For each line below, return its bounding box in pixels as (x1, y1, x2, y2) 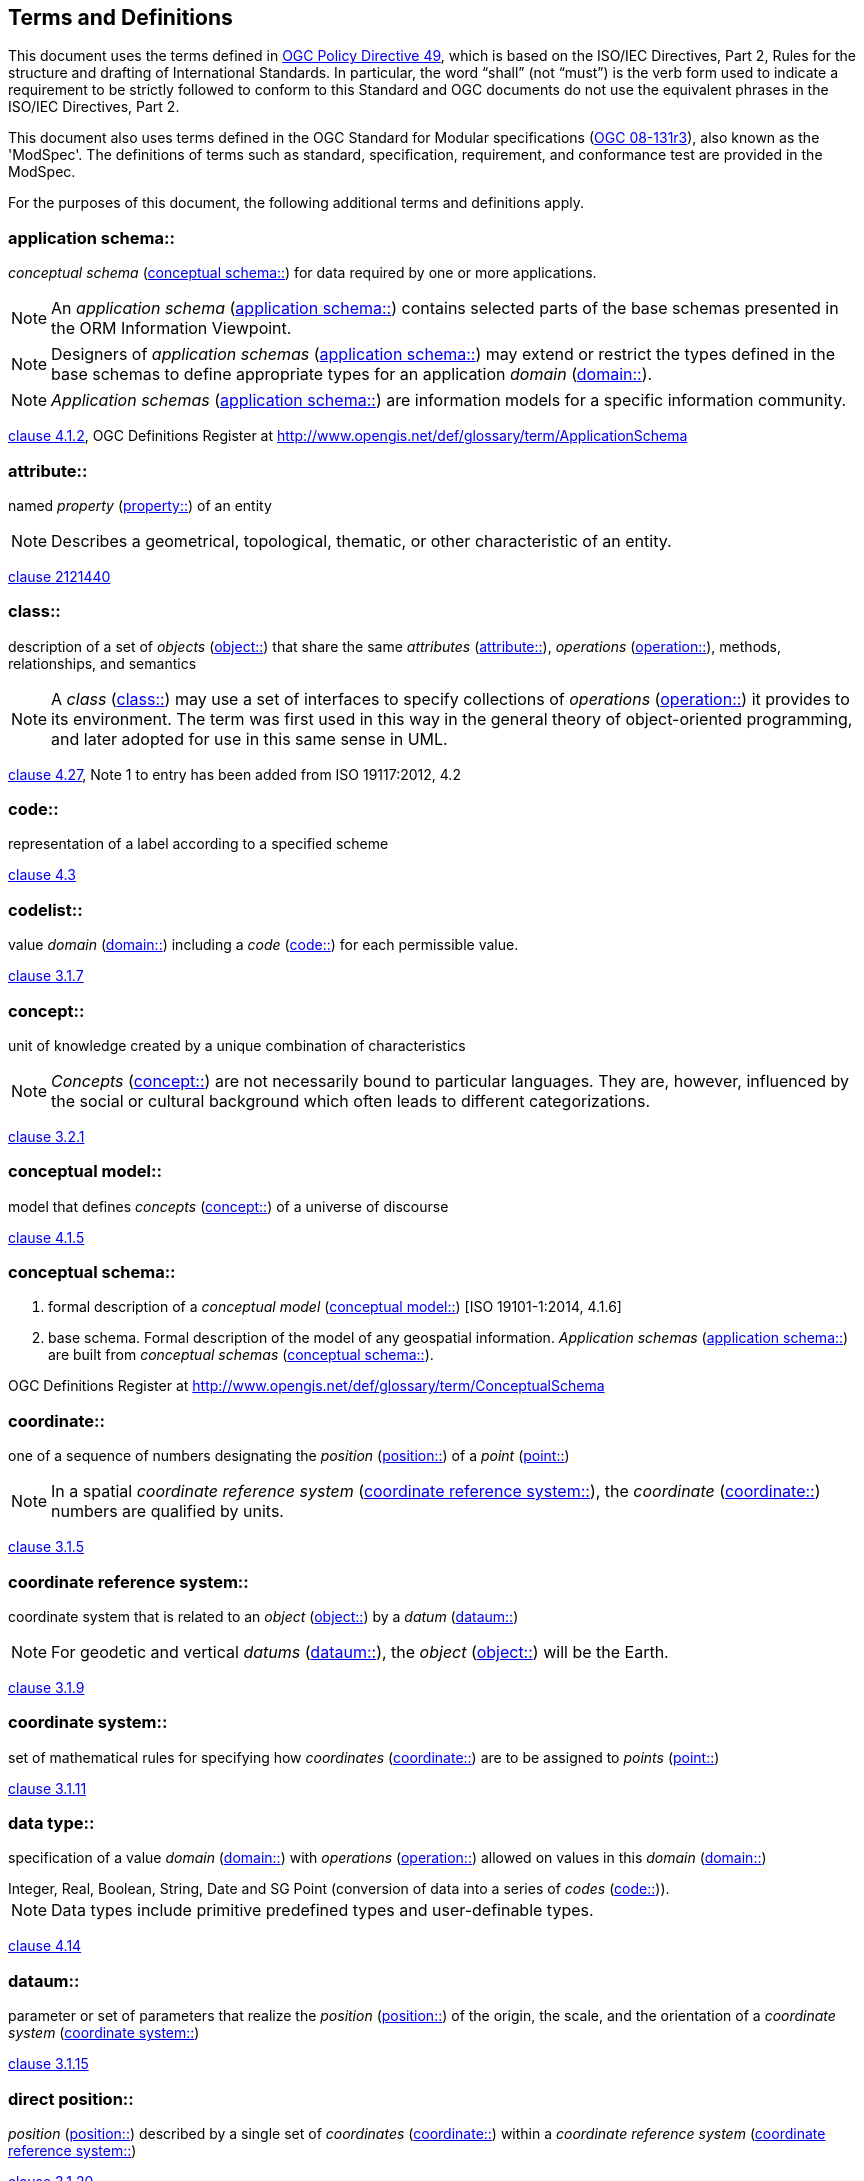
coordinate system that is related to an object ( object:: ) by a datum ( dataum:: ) (8, 1607, 519, 1625)
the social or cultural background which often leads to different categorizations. (51, 1090, 651, 1111)
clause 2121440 (8, 567, 111, 585)
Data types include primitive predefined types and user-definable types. (51, 1900, 594, 1921)
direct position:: (8, 2088, 134, 2109)
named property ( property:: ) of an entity (8, 496, 272, 514)
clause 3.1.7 (8, 967, 84, 985)
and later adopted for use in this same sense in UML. (51, 728, 448, 749)
